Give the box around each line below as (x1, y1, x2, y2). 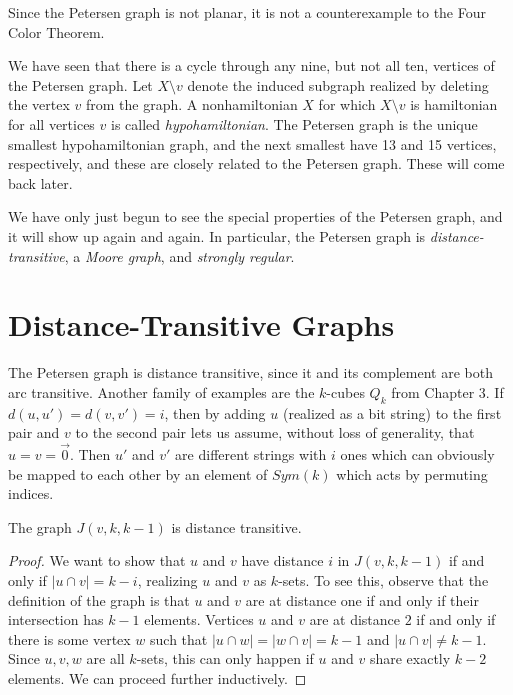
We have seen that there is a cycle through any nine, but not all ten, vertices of (8, 55, 495, 76)
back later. (8, 172, 73, 193)
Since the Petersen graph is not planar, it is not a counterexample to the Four (8, 2, 486, 22)
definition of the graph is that (8, 589, 190, 610)
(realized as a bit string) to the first (282, 402, 502, 423)
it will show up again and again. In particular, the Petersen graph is (8, 225, 426, 246)
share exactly (369, 648, 451, 669)
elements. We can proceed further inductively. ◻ (8, 667, 307, 688)
